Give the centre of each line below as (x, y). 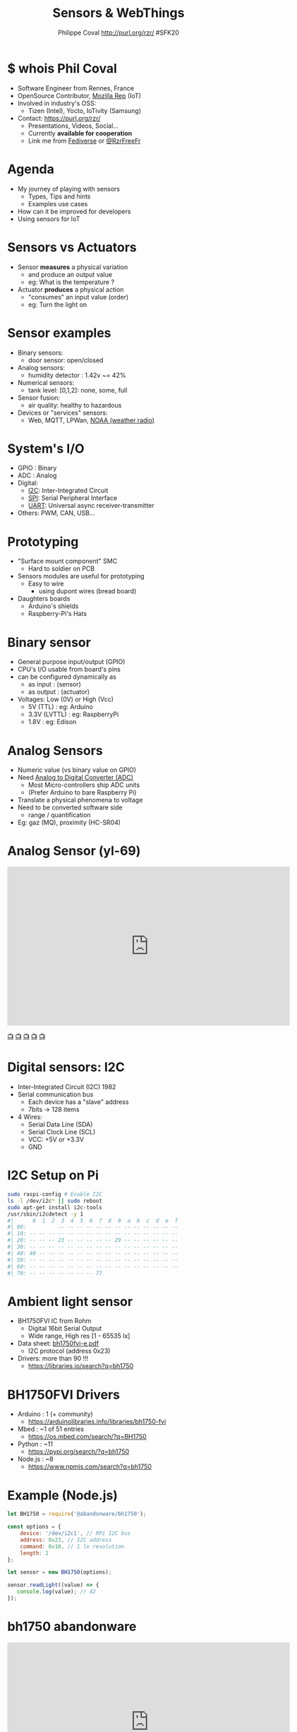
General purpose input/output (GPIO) (71, 662)
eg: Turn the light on (57, 304)
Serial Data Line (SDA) (60, 1125)
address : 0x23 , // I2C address (66, 1540)
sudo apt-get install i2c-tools (55, 1207)
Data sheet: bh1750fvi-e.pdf (58, 1344)
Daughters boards (44, 599)
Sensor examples (59, 333)
